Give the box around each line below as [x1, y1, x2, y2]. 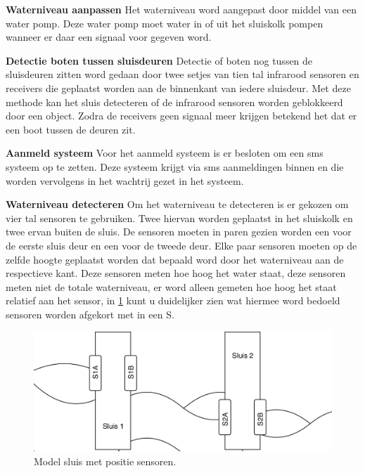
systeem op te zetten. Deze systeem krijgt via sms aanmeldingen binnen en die [6, 159, 344, 174]
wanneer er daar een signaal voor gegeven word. [6, 30, 212, 44]
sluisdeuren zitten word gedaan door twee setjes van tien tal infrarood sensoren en [6, 67, 359, 82]
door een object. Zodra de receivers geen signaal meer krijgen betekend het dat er [6, 108, 357, 123]
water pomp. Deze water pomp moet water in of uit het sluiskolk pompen [6, 15, 324, 30]
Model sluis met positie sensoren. [34, 454, 177, 469]
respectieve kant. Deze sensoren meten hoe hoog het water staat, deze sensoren [6, 266, 346, 280]
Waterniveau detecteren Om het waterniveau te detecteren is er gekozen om [6, 197, 349, 212]
